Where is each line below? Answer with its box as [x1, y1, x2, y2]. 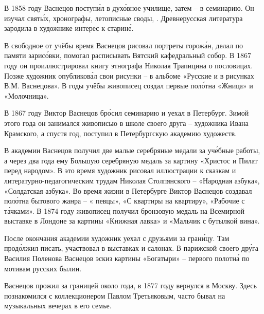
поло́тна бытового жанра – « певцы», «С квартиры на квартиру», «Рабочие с [4, 195, 245, 206]
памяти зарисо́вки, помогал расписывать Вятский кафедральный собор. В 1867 [4, 50, 251, 61]
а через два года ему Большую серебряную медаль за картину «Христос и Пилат [4, 155, 258, 165]
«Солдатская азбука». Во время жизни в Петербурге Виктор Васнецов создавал [4, 185, 252, 196]
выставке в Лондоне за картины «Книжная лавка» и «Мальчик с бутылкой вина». [4, 215, 260, 226]
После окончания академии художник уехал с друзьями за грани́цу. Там [4, 232, 230, 243]
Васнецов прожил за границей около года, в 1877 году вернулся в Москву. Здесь [4, 280, 257, 291]
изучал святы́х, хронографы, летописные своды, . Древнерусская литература [4, 12, 243, 23]
